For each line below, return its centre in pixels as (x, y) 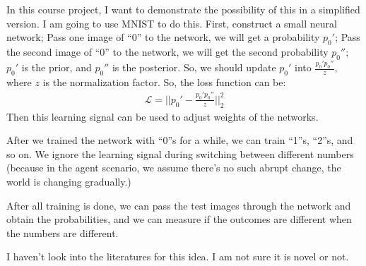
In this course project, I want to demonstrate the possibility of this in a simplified (183, 9)
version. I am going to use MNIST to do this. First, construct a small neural (172, 23)
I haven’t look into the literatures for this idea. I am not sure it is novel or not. (178, 256)
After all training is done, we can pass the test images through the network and (179, 205)
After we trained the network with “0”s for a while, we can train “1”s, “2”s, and (180, 140)
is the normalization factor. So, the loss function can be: (164, 81)
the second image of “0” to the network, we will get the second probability (167, 51)
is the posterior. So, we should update (194, 67)
